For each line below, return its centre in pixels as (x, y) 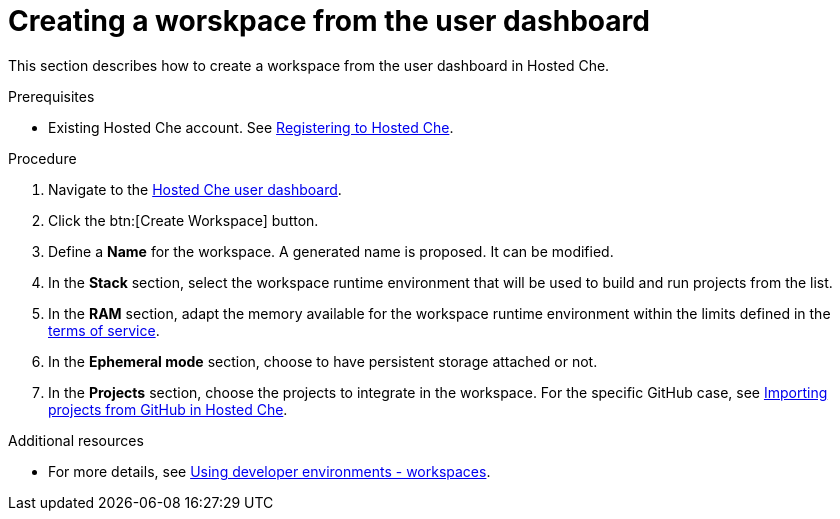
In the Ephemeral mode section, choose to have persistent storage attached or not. (323, 361)
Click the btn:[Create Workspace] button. (183, 220)
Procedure (42, 158)
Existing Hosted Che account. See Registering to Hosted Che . (251, 127)
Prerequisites (51, 96)
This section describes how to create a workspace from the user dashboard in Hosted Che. (309, 65)
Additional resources (76, 440)
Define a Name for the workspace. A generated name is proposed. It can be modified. (331, 251)
